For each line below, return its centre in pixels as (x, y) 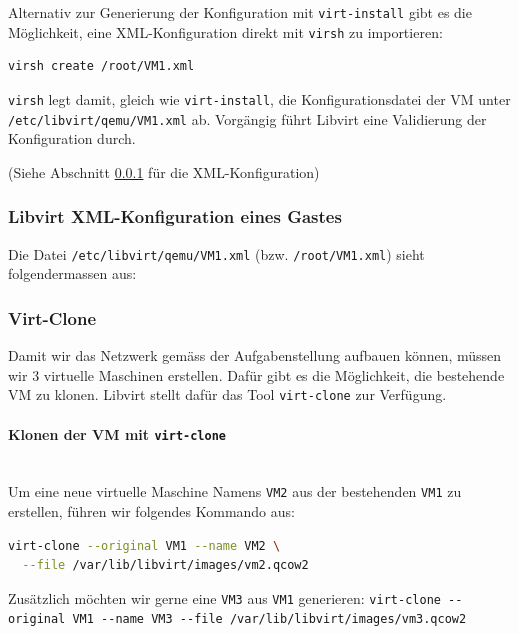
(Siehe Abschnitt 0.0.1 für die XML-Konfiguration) (164, 171)
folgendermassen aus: (72, 273)
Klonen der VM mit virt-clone (117, 433)
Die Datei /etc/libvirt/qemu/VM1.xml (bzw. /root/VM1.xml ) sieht (216, 253)
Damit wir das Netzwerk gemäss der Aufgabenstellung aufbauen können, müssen (255, 355)
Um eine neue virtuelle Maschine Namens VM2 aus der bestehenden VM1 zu (235, 491)
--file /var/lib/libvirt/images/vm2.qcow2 (165, 565)
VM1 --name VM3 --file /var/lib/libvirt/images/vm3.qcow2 (269, 619)
